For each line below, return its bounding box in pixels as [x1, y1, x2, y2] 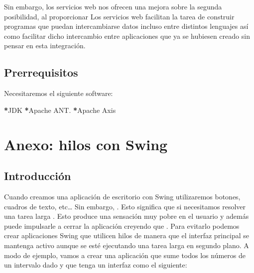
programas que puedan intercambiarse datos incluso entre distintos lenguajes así [4, 21, 249, 31]
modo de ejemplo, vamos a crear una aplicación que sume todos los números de [4, 250, 246, 260]
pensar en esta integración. [4, 40, 86, 51]
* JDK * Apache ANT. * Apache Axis [4, 104, 116, 115]
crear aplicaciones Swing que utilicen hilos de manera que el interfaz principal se [4, 230, 249, 241]
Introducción [4, 168, 71, 183]
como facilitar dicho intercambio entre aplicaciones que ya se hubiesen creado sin [4, 30, 250, 41]
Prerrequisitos [4, 65, 78, 80]
